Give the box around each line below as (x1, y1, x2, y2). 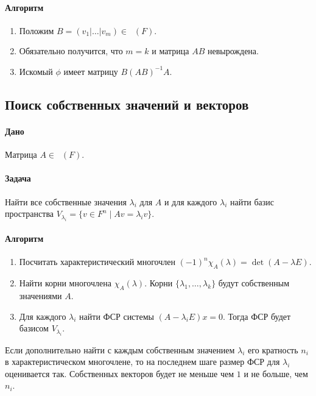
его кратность (248, 343, 298, 356)
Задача (5, 172, 31, 185)
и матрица (152, 44, 189, 57)
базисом (19, 322, 49, 334)
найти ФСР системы (79, 309, 154, 322)
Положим (19, 24, 54, 37)
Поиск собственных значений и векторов (5, 94, 249, 113)
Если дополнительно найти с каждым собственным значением (5, 343, 235, 356)
